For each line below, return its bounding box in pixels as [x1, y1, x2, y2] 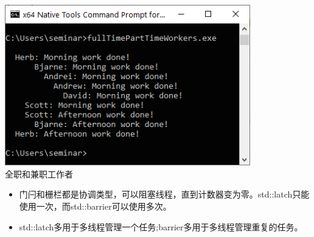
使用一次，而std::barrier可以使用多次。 [19, 199, 172, 212]
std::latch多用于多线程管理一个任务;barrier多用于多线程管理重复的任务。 [19, 220, 303, 233]
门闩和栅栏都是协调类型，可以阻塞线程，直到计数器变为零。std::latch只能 [19, 188, 310, 201]
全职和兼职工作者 [5, 167, 73, 180]
